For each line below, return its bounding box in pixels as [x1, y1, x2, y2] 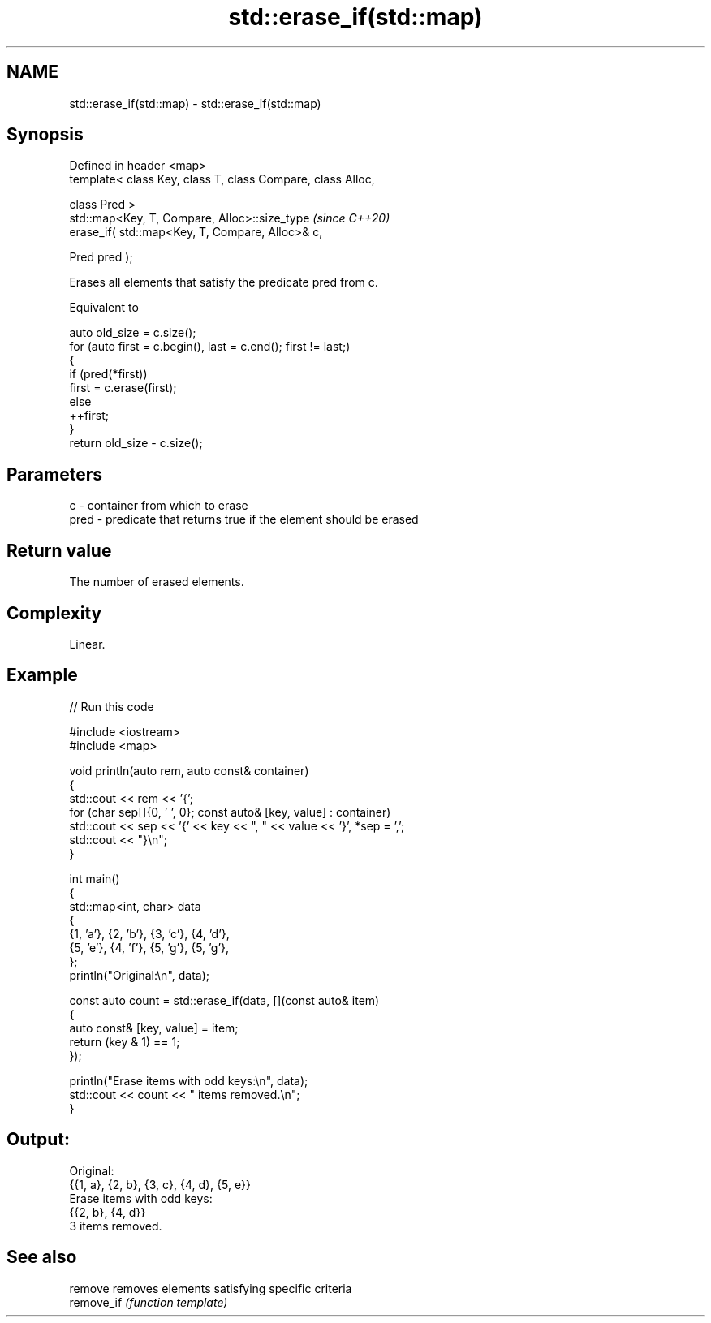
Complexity [6, 602, 102, 623]
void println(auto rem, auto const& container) [69, 763, 309, 778]
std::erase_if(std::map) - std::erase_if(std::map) [69, 96, 321, 110]
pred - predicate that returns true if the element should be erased [69, 512, 419, 527]
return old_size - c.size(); [69, 436, 203, 450]
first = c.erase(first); [69, 381, 177, 395]
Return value [6, 540, 112, 561]
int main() [69, 871, 120, 886]
